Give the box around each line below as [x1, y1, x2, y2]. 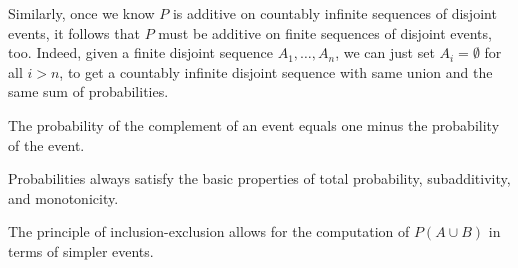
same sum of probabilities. [8, 81, 169, 102]
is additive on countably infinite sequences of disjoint [172, 3, 497, 23]
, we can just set [335, 42, 435, 63]
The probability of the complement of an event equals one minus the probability [8, 114, 500, 135]
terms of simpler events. [8, 240, 154, 261]
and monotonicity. [8, 187, 119, 208]
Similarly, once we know [8, 3, 155, 23]
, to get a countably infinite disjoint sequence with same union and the [59, 61, 493, 82]
